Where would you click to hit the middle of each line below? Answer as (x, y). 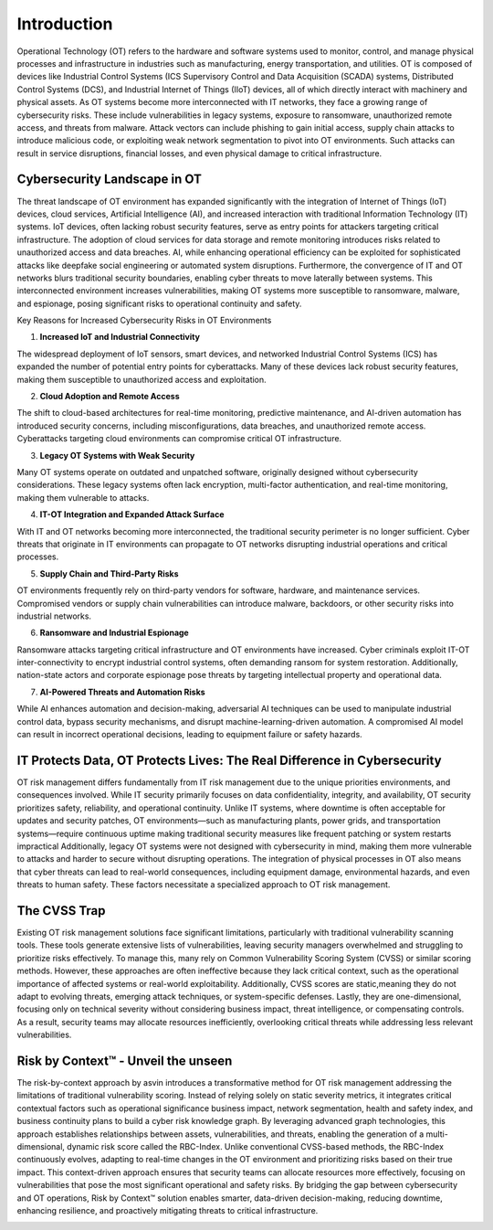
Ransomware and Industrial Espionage (114, 633)
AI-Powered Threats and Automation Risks (122, 692)
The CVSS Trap (61, 911)
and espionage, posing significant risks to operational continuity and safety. (159, 303)
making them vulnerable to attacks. (83, 497)
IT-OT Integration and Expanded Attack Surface (132, 514)
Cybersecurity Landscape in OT (110, 180)
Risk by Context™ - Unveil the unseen (125, 1060)
